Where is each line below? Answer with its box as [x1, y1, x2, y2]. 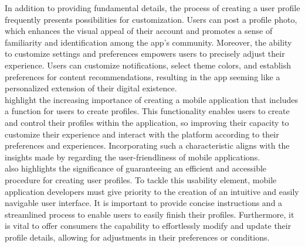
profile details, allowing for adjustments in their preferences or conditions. [5, 231, 270, 243]
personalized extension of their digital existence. [5, 82, 177, 94]
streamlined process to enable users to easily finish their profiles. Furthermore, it [5, 208, 294, 220]
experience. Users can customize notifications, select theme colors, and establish [5, 59, 291, 71]
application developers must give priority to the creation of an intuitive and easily [5, 185, 299, 197]
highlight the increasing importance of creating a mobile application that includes [5, 93, 299, 105]
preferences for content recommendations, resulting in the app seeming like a [5, 70, 280, 83]
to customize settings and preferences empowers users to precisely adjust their [5, 47, 285, 60]
